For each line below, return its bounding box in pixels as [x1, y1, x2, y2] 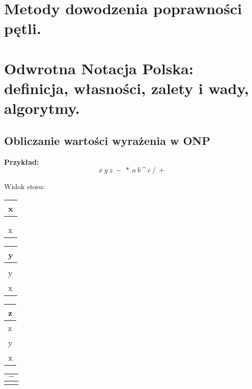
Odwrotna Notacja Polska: [4, 57, 193, 78]
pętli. [4, 18, 41, 39]
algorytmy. [4, 98, 80, 118]
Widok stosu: [4, 181, 45, 192]
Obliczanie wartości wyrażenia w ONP [4, 132, 210, 148]
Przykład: [4, 156, 39, 167]
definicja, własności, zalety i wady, [4, 77, 249, 98]
